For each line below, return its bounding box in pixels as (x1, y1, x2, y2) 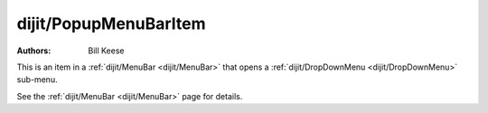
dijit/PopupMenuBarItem (16, 14, 207, 33)
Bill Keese (88, 45, 125, 56)
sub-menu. (16, 74, 58, 85)
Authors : (16, 45, 52, 56)
